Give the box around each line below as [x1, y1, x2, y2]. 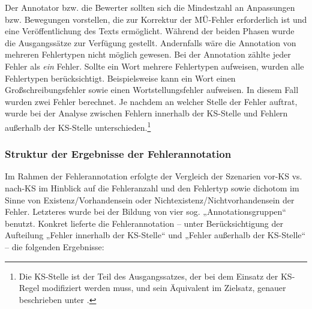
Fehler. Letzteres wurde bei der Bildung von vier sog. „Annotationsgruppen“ [5, 205, 286, 218]
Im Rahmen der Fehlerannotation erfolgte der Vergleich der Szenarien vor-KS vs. [5, 170, 302, 182]
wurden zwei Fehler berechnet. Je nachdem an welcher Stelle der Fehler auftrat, [5, 95, 298, 107]
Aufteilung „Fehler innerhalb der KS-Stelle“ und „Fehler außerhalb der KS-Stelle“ [5, 229, 306, 241]
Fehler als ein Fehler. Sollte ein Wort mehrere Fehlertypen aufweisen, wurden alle [5, 59, 304, 72]
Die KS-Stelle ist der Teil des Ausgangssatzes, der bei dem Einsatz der [19, 269, 278, 282]
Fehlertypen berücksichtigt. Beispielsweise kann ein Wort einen [5, 71, 236, 84]
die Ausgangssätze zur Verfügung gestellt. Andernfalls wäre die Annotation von [5, 36, 296, 49]
